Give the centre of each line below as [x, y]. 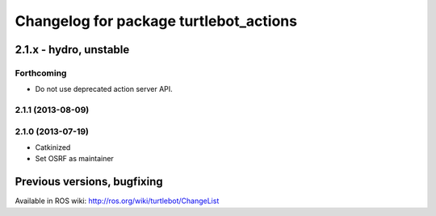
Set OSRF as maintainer [75, 159]
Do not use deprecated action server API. [104, 89]
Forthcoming [41, 73]
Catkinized [53, 147]
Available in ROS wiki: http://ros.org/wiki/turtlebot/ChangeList [117, 201]
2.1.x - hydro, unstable [72, 50]
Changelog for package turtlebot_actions [156, 21]
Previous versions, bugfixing [89, 182]
